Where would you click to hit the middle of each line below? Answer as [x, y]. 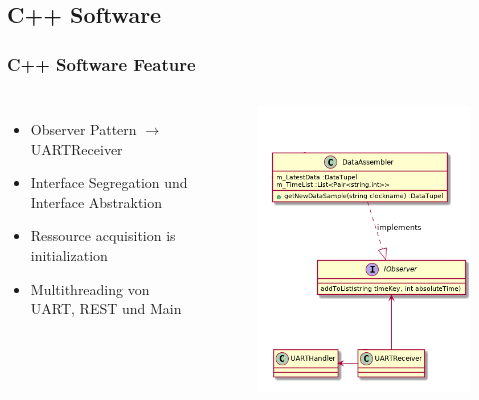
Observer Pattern [83, 129]
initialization [69, 254]
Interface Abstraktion [96, 201]
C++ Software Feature [101, 63]
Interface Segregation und [109, 182]
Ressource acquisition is [103, 235]
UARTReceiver [76, 148]
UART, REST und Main [106, 308]
